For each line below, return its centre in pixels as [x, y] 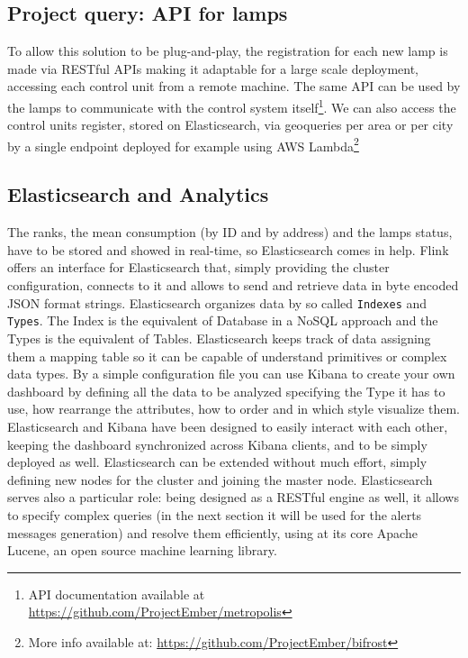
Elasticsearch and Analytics [138, 194]
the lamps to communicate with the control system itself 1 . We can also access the [232, 105]
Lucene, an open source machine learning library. [142, 550]
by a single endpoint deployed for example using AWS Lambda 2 [183, 144]
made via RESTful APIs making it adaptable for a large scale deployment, [213, 68]
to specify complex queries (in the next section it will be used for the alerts [215, 514]
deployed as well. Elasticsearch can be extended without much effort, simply [217, 462]
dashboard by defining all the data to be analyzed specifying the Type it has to [226, 391]
